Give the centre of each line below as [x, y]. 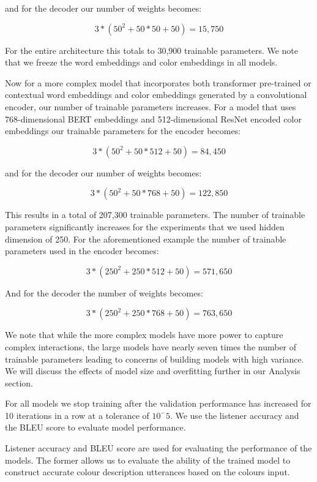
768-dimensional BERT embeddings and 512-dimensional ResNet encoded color [153, 119]
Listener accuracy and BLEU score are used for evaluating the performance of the [158, 448]
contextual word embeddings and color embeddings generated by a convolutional [156, 95]
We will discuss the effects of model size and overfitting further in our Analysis [153, 371]
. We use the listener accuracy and [234, 415]
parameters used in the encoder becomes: [82, 251]
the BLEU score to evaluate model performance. [95, 427]
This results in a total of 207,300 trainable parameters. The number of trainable [155, 215]
